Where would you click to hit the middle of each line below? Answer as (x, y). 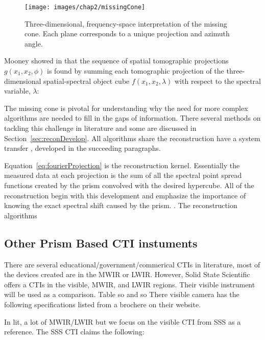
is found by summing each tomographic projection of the (136, 71)
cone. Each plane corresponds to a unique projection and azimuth (127, 33)
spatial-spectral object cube (87, 81)
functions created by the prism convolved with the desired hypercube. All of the (129, 185)
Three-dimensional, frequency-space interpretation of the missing (126, 23)
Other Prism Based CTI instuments (101, 243)
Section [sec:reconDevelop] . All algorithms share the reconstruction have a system (132, 138)
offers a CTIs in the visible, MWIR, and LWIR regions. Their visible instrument (130, 284)
